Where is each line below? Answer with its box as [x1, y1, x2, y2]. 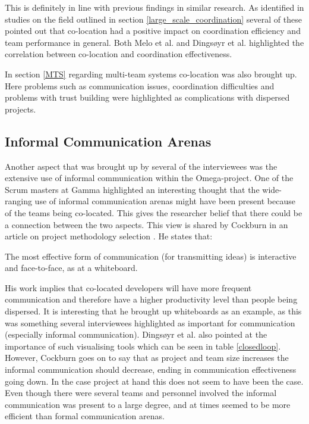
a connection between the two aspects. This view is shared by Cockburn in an [5, 218, 288, 230]
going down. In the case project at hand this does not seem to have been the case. [5, 375, 304, 387]
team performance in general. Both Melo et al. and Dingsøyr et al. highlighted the [5, 36, 304, 48]
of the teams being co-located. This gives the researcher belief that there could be [5, 206, 302, 219]
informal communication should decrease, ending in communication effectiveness [5, 363, 297, 376]
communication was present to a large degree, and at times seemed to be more [5, 398, 291, 410]
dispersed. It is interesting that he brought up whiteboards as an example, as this [5, 305, 302, 317]
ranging [5, 195, 32, 207]
